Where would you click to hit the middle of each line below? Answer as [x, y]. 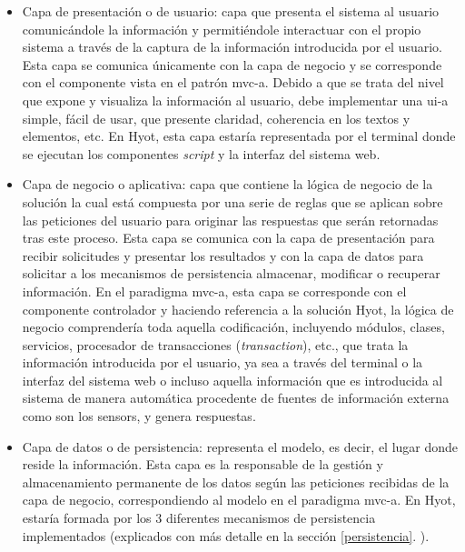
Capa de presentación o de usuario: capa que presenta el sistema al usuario [231, 11]
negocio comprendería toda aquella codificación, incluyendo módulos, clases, [233, 327]
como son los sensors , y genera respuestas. [139, 416]
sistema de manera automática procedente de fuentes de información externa [236, 398]
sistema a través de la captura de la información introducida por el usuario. [232, 47]
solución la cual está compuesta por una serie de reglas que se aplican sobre [232, 201]
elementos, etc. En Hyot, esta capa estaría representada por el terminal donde [239, 136]
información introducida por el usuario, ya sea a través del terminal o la [223, 362]
